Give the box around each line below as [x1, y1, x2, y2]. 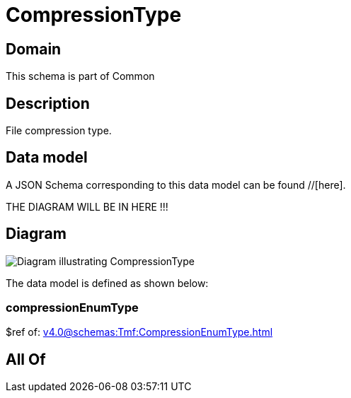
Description [6, 94, 90, 112]
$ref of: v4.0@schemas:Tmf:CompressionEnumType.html [6, 326, 273, 339]
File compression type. [6, 124, 112, 137]
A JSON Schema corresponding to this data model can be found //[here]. [6, 178, 346, 191]
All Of [6, 350, 46, 368]
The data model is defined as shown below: [6, 276, 209, 289]
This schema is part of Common [6, 70, 155, 83]
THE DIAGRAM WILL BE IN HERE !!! [6, 200, 168, 213]
